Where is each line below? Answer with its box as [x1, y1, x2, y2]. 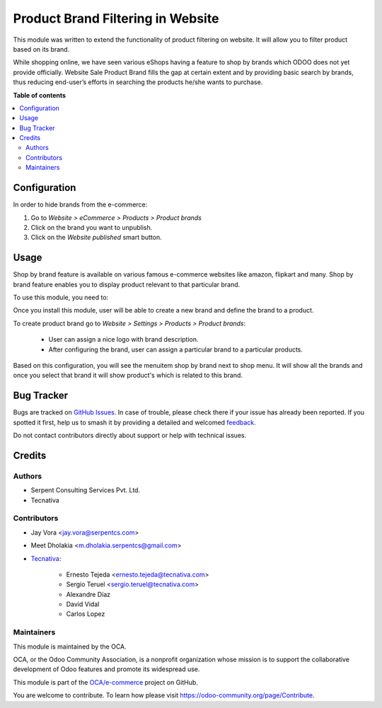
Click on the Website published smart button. [30, 233, 162, 242]
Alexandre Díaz [66, 590, 111, 598]
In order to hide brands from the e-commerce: [13, 200, 148, 209]
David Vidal [66, 600, 100, 608]
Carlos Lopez [66, 610, 105, 618]
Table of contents [13, 91, 66, 99]
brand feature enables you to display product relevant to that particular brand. [13, 280, 241, 289]
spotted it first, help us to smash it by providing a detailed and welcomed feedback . [13, 418, 256, 426]
